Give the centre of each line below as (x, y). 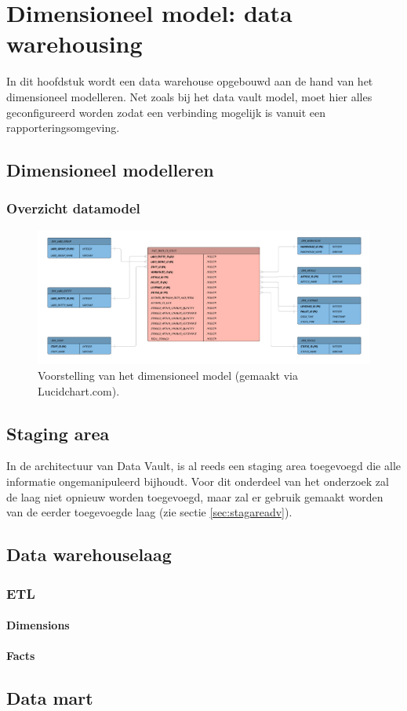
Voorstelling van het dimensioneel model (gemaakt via (168, 376)
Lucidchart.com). (79, 390)
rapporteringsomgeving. (63, 128)
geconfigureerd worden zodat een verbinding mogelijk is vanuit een (166, 112)
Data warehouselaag (89, 554)
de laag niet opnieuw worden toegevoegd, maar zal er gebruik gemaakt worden (195, 496)
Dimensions (38, 625)
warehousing (74, 44)
